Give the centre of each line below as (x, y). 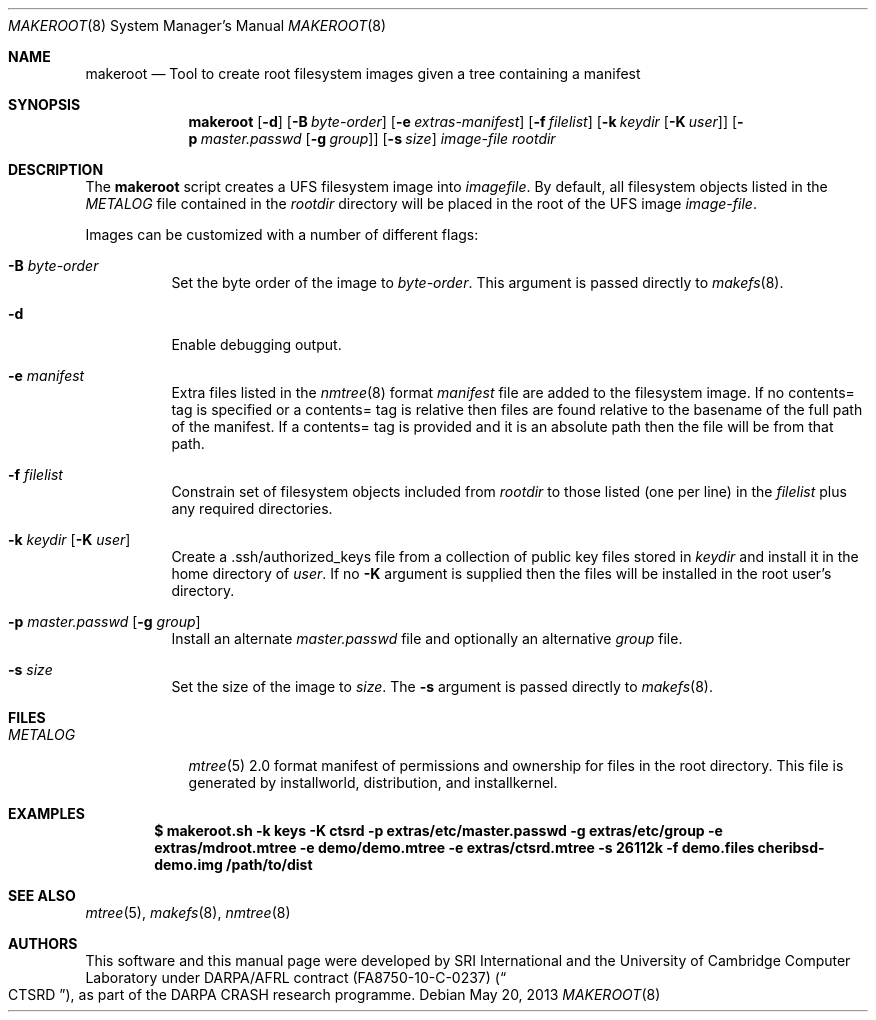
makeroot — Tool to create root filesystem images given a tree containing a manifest (363, 73)
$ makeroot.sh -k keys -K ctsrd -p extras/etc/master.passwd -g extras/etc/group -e (438, 830)
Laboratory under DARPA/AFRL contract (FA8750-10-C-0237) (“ (296, 977)
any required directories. (252, 508)
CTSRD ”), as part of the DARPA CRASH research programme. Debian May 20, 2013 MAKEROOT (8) (334, 994)
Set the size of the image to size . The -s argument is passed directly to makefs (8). (442, 686)
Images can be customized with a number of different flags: (282, 234)
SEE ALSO (42, 895)
